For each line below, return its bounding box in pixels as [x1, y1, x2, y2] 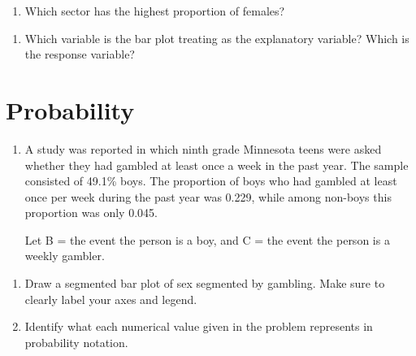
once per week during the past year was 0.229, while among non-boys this [24, 188, 392, 205]
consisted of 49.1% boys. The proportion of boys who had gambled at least [24, 172, 397, 189]
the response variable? [24, 46, 135, 63]
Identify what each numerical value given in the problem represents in [24, 318, 373, 335]
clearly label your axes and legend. [24, 290, 197, 307]
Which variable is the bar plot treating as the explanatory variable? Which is [24, 29, 409, 46]
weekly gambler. [24, 247, 105, 264]
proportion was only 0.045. [24, 204, 158, 221]
